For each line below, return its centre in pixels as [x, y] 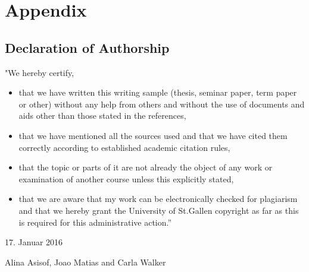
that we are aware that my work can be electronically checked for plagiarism [158, 199]
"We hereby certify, [40, 72]
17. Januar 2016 [34, 242]
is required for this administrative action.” [95, 222]
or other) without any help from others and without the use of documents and [162, 104]
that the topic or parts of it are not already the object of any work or [146, 167]
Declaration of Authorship [87, 47]
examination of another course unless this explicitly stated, [126, 178]
